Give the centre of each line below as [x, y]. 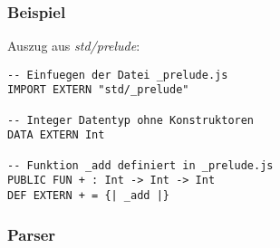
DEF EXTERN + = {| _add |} [88, 196]
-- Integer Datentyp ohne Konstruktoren [131, 120]
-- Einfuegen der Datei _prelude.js [118, 75]
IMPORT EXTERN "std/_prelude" [98, 90]
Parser [32, 234]
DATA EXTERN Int [56, 135]
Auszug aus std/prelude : [74, 46]
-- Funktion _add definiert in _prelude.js [140, 165]
